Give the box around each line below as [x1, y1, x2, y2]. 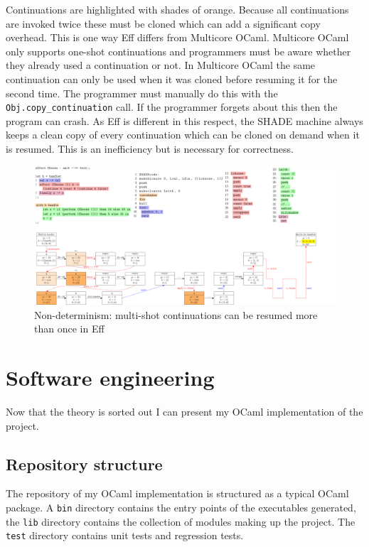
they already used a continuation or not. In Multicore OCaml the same [6, 58, 316, 72]
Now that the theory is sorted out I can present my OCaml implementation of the [6, 404, 363, 418]
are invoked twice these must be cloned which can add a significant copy [6, 16, 321, 31]
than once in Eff [34, 321, 105, 336]
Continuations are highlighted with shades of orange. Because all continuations [6, 2, 349, 16]
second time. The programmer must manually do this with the [6, 85, 278, 100]
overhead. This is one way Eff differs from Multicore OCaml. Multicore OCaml [6, 30, 349, 45]
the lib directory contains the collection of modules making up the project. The [6, 514, 355, 529]
